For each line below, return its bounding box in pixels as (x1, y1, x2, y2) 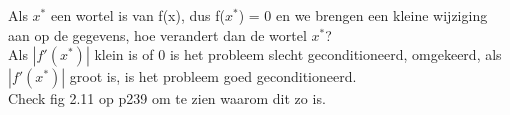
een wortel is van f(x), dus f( (50, 5, 225, 25)
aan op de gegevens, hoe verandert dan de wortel (8, 24, 307, 45)
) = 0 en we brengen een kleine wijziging (238, 5, 488, 25)
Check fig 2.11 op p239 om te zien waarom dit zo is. (8, 88, 326, 109)
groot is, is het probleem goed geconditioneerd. (69, 66, 357, 87)
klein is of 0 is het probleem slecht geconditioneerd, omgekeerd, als (94, 44, 502, 65)
